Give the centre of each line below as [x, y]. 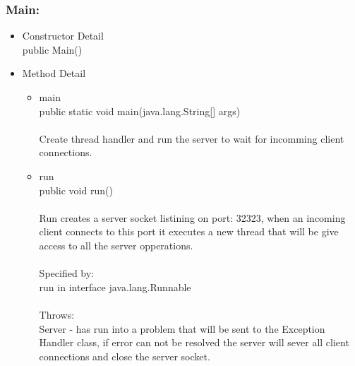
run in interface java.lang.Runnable [115, 287]
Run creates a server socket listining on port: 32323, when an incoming [192, 217]
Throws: [57, 314]
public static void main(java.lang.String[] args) [140, 111]
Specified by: [66, 273]
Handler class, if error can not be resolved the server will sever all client [194, 342]
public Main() [52, 49]
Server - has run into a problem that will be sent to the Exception [182, 328]
